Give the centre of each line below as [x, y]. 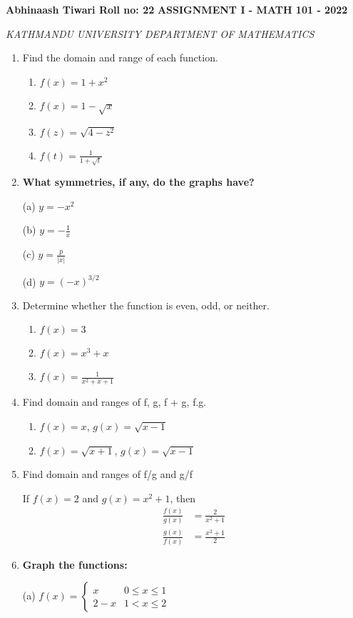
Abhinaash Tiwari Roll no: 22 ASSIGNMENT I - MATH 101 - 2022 [177, 9]
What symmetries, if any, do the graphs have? [138, 182]
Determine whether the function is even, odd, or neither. [146, 305]
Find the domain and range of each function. [120, 58]
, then [183, 498]
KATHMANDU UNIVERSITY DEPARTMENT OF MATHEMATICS [160, 33]
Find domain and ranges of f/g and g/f [108, 474]
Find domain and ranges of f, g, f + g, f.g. [114, 402]
